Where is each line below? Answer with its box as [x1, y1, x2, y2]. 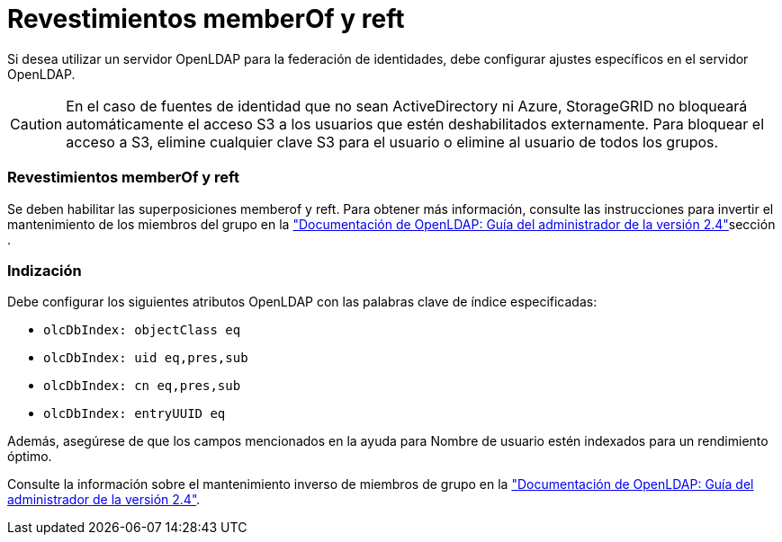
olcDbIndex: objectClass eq [43, 323, 241, 338]
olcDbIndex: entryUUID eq [43, 406, 226, 422]
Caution [10, 114, 63, 133]
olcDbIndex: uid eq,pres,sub [43, 351, 248, 366]
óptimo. [7, 449, 52, 465]
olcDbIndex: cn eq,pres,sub [43, 378, 241, 394]
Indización [7, 261, 82, 280]
